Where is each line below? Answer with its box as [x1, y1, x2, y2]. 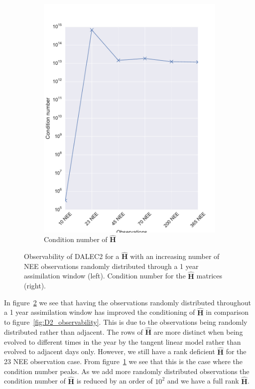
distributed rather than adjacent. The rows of [4, 327, 143, 337]
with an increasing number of [130, 251, 220, 261]
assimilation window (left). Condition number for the [24, 270, 186, 281]
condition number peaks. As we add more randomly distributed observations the [4, 366, 250, 376]
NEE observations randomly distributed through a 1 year [24, 260, 199, 271]
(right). [24, 280, 46, 291]
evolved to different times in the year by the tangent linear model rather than [4, 336, 241, 347]
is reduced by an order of [76, 376, 153, 386]
